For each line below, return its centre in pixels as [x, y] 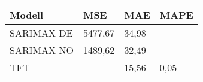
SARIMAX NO [42, 50]
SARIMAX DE [41, 33]
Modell [27, 15]
